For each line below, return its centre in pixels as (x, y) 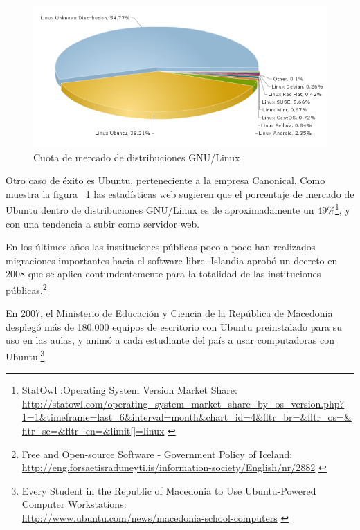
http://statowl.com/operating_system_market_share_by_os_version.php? (183, 403)
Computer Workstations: (74, 504)
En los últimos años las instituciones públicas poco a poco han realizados (161, 247)
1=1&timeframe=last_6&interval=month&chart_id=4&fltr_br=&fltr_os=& (187, 417)
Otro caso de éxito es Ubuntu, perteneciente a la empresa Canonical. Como (165, 180)
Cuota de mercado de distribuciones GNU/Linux (137, 157)
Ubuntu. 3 (25, 355)
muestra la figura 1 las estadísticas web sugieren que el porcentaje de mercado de (180, 193)
